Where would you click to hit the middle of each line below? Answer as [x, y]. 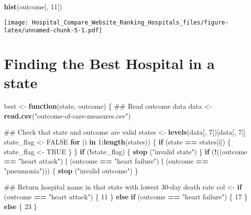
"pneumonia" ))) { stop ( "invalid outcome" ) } [71, 170]
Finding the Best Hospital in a [109, 63]
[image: [16, 22]
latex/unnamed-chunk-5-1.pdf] [53, 31]
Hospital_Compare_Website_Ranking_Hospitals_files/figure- [130, 22]
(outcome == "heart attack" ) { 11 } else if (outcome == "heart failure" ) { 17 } [126, 196]
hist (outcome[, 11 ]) [33, 6]
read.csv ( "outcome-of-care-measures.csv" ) [67, 115]
